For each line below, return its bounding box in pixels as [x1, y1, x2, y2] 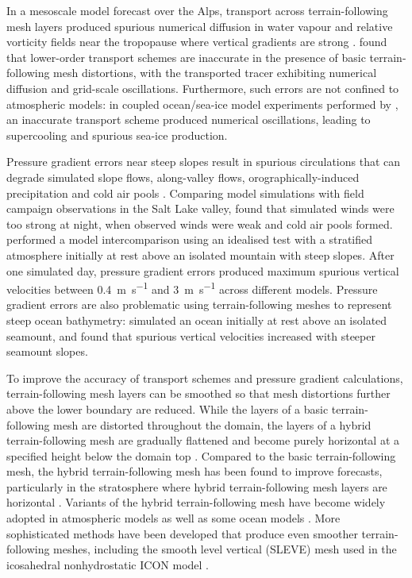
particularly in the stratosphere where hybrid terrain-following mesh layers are [6, 478, 387, 495]
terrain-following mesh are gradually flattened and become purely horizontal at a [6, 432, 400, 449]
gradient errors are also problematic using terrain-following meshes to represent [6, 296, 392, 313]
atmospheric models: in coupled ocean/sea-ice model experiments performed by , [6, 95, 399, 112]
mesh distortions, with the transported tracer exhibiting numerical [53, 64, 377, 81]
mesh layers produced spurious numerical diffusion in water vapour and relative [6, 17, 393, 34]
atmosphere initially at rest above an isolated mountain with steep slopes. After [6, 246, 395, 263]
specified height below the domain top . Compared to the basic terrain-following [6, 447, 396, 464]
